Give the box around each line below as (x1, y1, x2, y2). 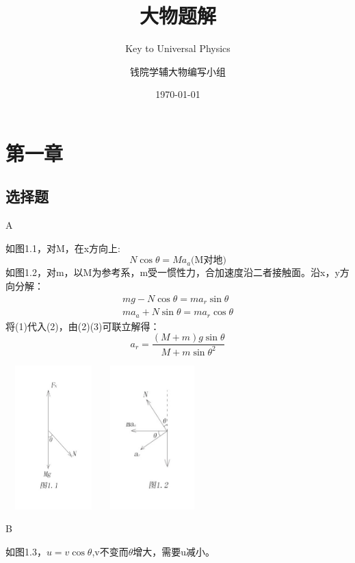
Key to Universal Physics (125, 41, 231, 55)
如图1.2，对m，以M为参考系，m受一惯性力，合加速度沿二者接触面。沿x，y (5, 265, 340, 279)
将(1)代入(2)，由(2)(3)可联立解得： (5, 318, 160, 333)
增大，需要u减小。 (133, 544, 215, 558)
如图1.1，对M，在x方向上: (5, 240, 121, 255)
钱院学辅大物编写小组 (130, 64, 226, 78)
